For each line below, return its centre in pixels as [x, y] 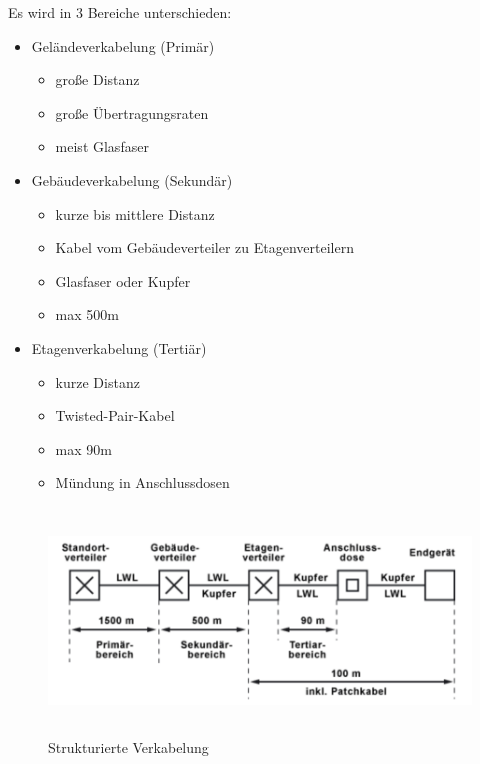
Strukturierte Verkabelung [128, 747]
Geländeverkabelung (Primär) [123, 45]
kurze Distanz [97, 381]
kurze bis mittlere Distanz [135, 213]
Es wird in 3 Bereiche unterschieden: [120, 12]
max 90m [83, 448]
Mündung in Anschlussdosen [142, 482]
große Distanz [97, 79]
